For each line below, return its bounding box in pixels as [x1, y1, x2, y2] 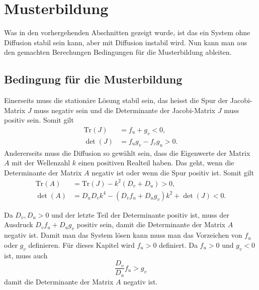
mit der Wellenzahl [12, 157, 70, 168]
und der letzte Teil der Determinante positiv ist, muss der [51, 209, 229, 220]
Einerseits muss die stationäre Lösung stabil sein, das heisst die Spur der [4, 95, 228, 106]
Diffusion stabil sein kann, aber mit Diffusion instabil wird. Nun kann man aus [4, 37, 247, 47]
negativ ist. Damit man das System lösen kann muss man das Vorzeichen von [4, 230, 242, 240]
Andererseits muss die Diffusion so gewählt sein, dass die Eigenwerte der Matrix [4, 147, 250, 158]
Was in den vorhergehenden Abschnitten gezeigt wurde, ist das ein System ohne [4, 27, 250, 38]
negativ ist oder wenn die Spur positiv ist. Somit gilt [92, 167, 254, 177]
